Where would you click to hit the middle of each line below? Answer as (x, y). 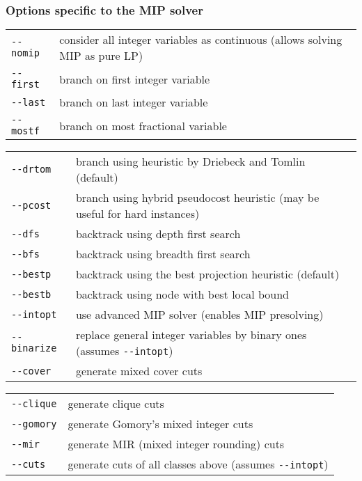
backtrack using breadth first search (163, 254)
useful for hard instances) (137, 214)
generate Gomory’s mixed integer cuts (160, 424)
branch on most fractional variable (143, 125)
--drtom (31, 169)
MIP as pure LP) (101, 56)
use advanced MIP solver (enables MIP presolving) (199, 315)
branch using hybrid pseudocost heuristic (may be (197, 198)
